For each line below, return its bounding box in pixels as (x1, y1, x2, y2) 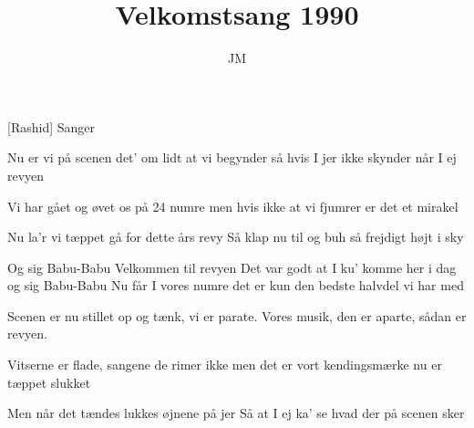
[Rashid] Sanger (7, 117, 95, 136)
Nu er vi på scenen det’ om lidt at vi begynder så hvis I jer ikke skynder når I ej (7, 148, 457, 167)
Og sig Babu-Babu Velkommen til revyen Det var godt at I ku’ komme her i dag (7, 257, 457, 277)
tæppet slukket (7, 372, 91, 391)
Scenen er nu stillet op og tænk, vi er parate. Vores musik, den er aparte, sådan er (7, 306, 467, 325)
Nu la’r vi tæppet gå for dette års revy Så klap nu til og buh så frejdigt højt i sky (7, 227, 464, 246)
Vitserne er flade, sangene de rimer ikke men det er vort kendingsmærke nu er (7, 355, 442, 374)
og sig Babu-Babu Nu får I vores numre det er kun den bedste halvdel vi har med (7, 276, 464, 295)
